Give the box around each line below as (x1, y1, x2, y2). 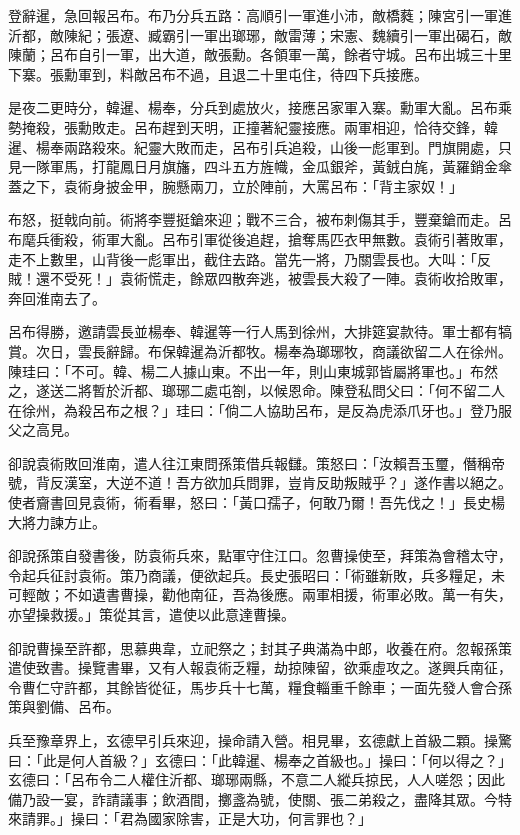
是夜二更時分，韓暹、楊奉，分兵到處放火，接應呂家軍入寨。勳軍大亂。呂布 (8, 97, 498, 118)
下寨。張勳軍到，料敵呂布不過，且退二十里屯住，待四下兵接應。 (8, 63, 428, 84)
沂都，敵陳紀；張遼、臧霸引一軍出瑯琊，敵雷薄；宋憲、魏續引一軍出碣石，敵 (8, 24, 512, 45)
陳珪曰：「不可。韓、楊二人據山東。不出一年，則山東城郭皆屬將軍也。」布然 (8, 360, 498, 381)
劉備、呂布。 (35, 696, 120, 717)
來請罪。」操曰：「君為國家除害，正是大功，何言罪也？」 (8, 808, 372, 829)
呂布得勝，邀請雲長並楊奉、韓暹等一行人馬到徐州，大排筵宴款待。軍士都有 (8, 321, 498, 342)
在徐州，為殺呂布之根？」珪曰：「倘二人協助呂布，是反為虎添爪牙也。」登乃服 (8, 399, 512, 420)
